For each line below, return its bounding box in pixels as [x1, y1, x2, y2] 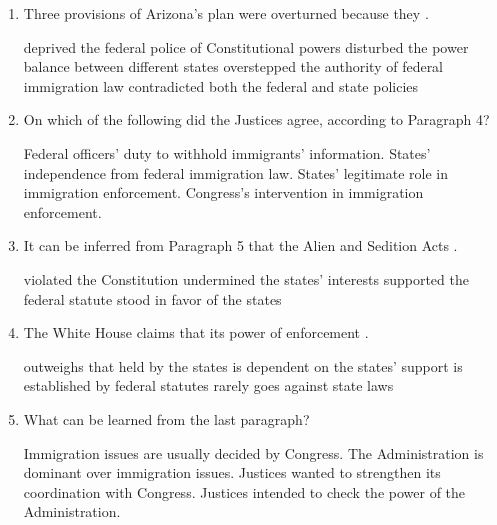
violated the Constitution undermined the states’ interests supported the [23, 268, 469, 289]
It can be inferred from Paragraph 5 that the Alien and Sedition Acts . [23, 235, 458, 256]
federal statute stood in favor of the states [23, 288, 282, 309]
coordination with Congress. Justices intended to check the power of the [23, 481, 466, 502]
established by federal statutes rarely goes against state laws [23, 375, 394, 396]
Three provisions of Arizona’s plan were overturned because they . [23, 3, 429, 23]
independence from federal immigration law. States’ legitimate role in [23, 162, 448, 183]
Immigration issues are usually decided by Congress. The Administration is [23, 442, 484, 463]
